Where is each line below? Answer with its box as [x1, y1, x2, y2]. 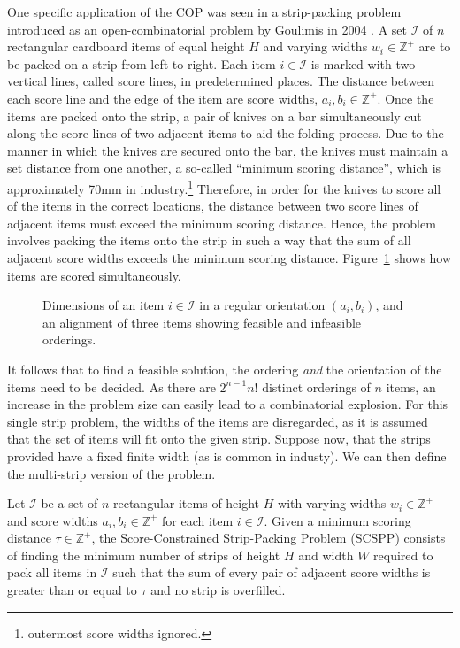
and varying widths [263, 37, 368, 56]
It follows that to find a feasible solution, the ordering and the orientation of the [7, 359, 442, 378]
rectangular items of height [113, 494, 260, 513]
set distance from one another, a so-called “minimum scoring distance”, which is [7, 158, 441, 177]
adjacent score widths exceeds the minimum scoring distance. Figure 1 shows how [7, 248, 452, 266]
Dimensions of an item [42, 296, 165, 314]
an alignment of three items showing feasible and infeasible [42, 312, 362, 331]
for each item [162, 511, 234, 529]
